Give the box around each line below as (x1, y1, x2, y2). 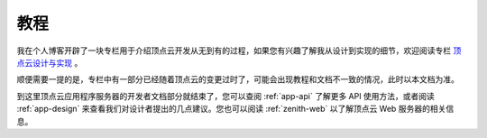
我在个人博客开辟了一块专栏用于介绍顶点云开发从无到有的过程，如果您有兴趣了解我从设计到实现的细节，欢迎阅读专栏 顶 (16, 45, 462, 56)
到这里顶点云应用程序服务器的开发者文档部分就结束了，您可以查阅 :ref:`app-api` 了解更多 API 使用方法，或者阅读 (16, 90, 435, 101)
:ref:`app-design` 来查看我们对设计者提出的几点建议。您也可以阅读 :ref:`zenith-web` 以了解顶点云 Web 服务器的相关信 (16, 104, 455, 115)
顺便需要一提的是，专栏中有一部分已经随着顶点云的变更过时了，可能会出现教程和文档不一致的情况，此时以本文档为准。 (16, 74, 459, 85)
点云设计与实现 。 (16, 57, 83, 68)
